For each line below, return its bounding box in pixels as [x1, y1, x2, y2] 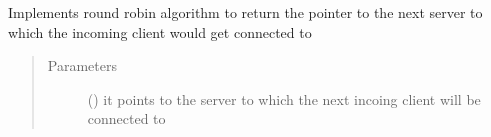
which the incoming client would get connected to [8, 21, 312, 42]
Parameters [47, 55, 117, 76]
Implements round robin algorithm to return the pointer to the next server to [8, 2, 483, 22]
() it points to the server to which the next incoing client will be [87, 88, 481, 109]
